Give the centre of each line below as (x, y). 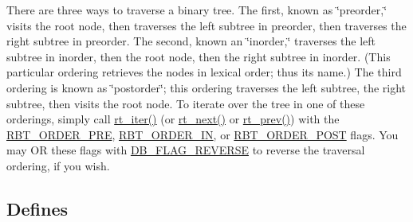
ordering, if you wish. (58, 165)
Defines (37, 208)
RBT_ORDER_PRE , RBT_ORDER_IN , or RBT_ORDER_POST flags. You (203, 134)
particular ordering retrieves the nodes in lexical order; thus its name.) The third (204, 72)
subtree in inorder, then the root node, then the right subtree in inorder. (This (199, 56)
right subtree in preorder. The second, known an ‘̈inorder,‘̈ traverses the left (191, 41)
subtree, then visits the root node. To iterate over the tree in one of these (186, 103)
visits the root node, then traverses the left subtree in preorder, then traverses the (206, 25)
